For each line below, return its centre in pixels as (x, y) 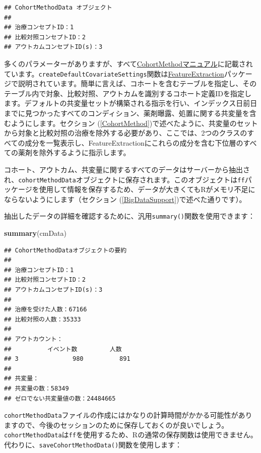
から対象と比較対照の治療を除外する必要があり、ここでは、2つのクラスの (126, 133)
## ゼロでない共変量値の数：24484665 (60, 398)
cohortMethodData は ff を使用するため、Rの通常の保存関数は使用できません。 (131, 435)
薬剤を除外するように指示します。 (74, 152)
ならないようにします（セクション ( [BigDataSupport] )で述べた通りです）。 (125, 199)
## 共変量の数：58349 (37, 388)
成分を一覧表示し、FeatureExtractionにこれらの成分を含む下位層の (134, 142)
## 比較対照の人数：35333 (43, 319)
